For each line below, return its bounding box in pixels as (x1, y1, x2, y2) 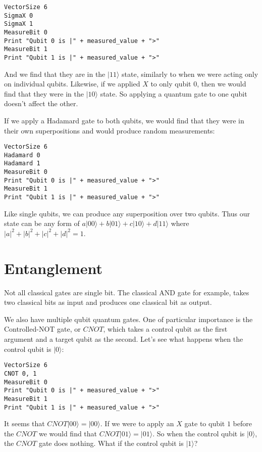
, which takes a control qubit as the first (103, 324, 228, 334)
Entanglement (4, 257, 103, 278)
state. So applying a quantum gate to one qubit (100, 88, 247, 99)
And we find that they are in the (4, 68, 106, 79)
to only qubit (150, 78, 191, 89)
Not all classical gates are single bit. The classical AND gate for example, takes (4, 287, 249, 297)
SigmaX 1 (4, 20, 33, 28)
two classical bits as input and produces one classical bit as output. (4, 297, 212, 307)
